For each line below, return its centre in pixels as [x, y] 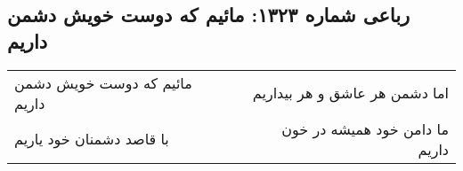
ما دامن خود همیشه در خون [365, 128]
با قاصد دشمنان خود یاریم [92, 139]
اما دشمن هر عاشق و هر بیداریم [350, 93]
